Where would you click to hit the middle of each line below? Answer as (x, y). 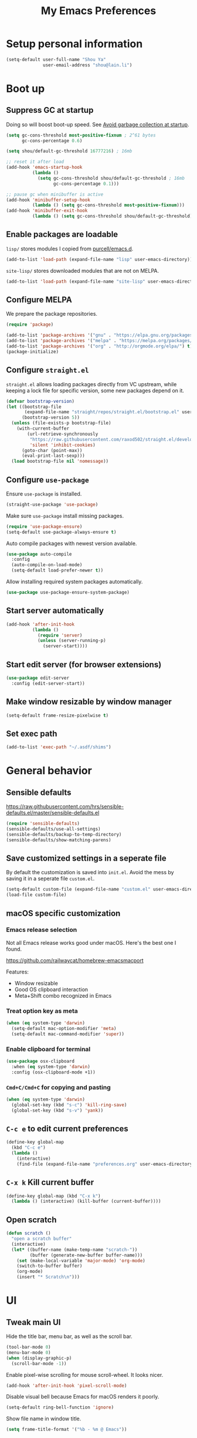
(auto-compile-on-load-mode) (47, 565)
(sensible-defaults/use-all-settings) (53, 829)
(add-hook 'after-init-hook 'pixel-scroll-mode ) (67, 1386)
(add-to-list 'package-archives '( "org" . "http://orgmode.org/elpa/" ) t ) (99, 346)
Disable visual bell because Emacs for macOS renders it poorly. (83, 1397)
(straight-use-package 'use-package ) (52, 504)
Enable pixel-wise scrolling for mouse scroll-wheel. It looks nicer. (85, 1375)
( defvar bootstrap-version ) (40, 401)
